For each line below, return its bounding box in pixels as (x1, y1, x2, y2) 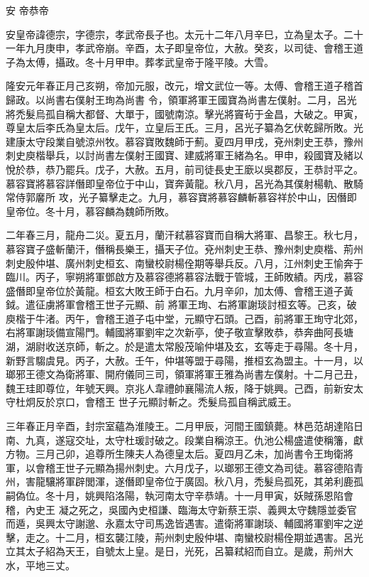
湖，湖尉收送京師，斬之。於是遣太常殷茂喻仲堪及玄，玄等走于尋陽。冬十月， (6, 339, 363, 354)
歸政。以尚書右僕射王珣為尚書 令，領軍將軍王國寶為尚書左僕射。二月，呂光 (6, 92, 357, 107)
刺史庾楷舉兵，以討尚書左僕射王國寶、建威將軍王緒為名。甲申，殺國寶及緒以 (6, 148, 363, 163)
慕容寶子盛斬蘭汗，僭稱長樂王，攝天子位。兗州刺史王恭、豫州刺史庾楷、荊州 (6, 241, 363, 256)
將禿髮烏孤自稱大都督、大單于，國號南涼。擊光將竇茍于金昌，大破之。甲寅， (6, 106, 363, 121)
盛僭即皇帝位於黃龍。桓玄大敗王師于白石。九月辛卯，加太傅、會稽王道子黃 (6, 283, 353, 298)
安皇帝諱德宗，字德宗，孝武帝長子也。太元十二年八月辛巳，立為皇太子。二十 (6, 26, 363, 41)
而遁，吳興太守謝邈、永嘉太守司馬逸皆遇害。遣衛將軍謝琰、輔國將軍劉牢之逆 (6, 516, 363, 531)
